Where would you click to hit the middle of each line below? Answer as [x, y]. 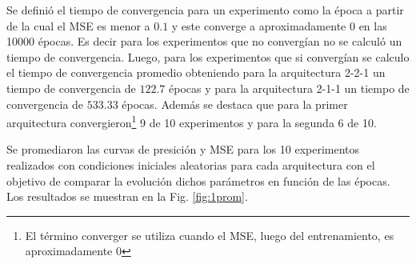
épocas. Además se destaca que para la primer [235, 104]
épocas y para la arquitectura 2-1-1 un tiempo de [289, 88]
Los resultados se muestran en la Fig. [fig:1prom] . [127, 196]
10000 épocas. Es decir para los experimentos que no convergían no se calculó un [204, 41]
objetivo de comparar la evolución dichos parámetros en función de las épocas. [198, 180]
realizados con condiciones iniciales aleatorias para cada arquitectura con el [191, 165]
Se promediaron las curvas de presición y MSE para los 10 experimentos [183, 149]
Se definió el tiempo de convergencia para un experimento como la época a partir [205, 10]
